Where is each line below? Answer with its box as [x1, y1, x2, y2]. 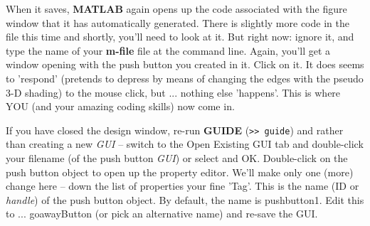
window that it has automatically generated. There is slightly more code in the [6, 15, 349, 30]
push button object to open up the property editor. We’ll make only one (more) [6, 164, 354, 179]
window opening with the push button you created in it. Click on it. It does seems [6, 57, 364, 72]
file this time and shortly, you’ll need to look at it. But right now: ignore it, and [6, 29, 354, 44]
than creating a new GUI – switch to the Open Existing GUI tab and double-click [6, 136, 364, 151]
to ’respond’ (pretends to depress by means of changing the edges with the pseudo [6, 70, 364, 85]
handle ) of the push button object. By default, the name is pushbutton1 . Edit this [6, 192, 364, 207]
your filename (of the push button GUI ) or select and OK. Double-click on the [6, 151, 348, 165]
